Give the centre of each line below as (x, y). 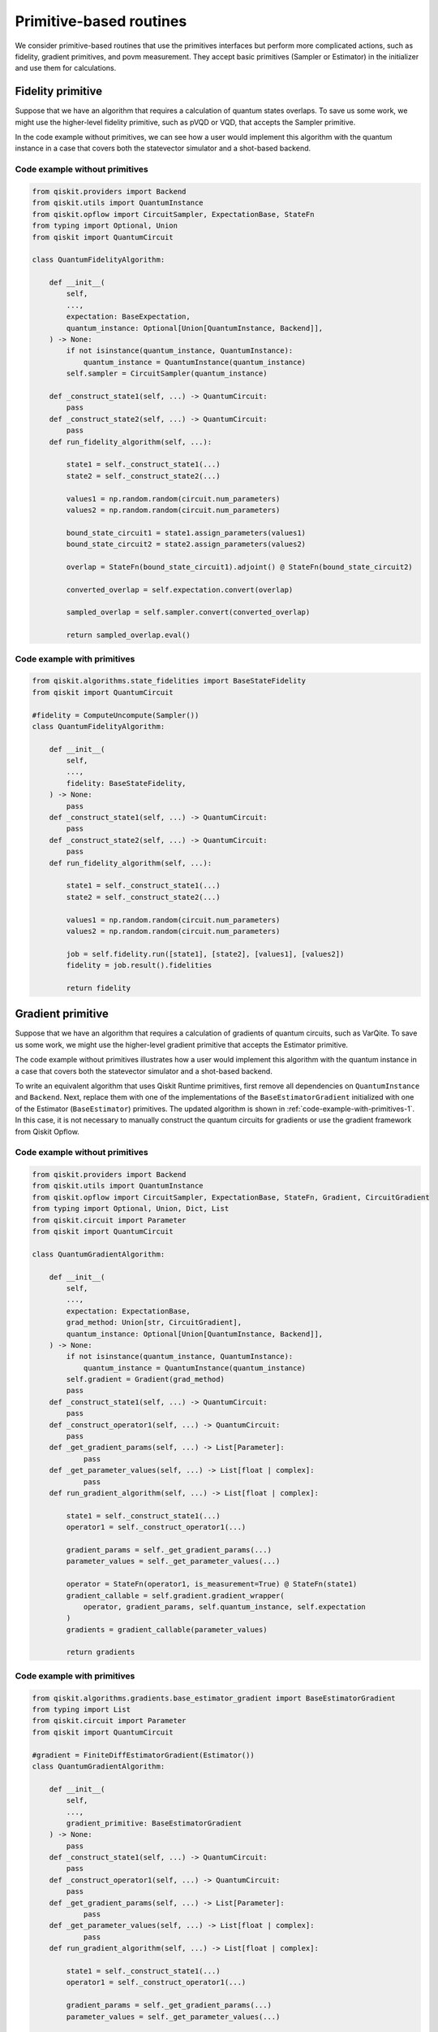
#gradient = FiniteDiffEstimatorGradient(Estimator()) (143, 1755)
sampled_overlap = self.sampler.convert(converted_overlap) (188, 612)
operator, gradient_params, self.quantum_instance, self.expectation (225, 1606)
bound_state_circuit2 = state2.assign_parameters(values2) (186, 544)
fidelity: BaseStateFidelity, (126, 783)
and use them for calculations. (66, 68)
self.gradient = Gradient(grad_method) (145, 1379)
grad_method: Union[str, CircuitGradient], (154, 1322)
